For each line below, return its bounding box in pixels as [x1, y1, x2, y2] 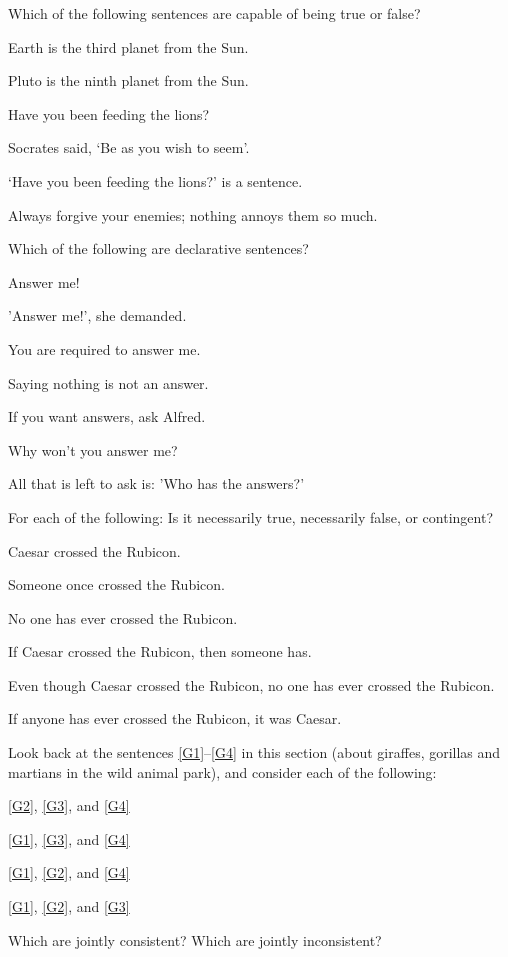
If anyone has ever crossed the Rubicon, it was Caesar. [8, 708, 342, 729]
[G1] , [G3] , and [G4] [8, 828, 130, 849]
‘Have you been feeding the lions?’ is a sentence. [8, 170, 303, 191]
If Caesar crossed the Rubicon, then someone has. [8, 641, 312, 662]
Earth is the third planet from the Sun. [8, 36, 249, 57]
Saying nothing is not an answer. [8, 372, 209, 393]
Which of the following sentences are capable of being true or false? [8, 3, 421, 23]
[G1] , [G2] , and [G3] [8, 896, 130, 917]
